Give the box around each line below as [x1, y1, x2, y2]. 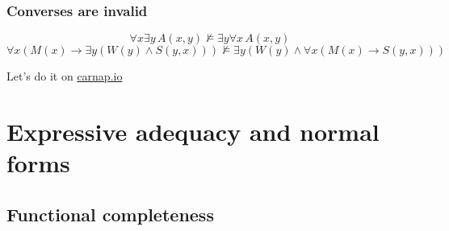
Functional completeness [6, 201, 214, 226]
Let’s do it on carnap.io [6, 68, 123, 85]
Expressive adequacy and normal [6, 115, 380, 147]
